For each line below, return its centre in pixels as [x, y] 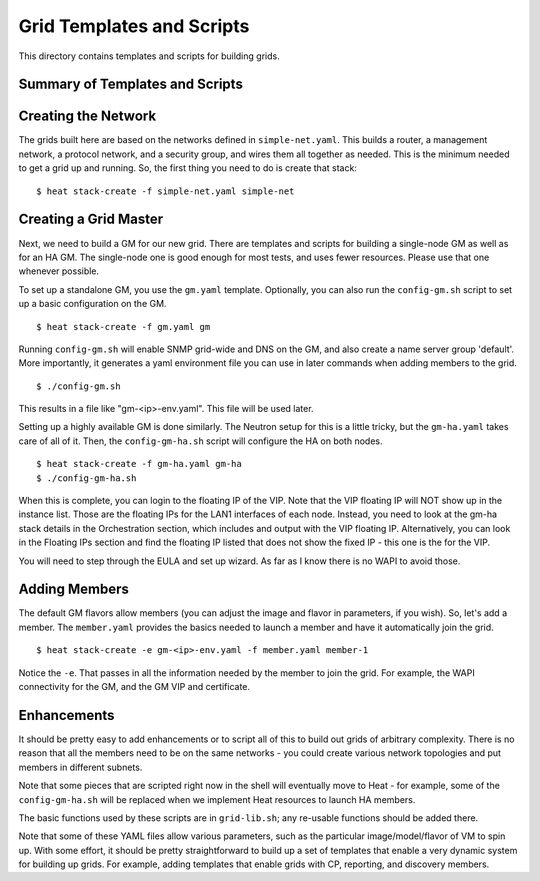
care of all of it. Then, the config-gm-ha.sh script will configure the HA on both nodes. [200, 441]
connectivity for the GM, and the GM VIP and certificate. [134, 687]
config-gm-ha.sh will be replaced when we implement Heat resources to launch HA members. [217, 799]
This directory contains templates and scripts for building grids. [149, 56]
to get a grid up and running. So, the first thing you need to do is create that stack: [187, 168]
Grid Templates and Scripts [134, 26]
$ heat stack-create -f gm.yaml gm [123, 326]
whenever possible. [59, 271]
